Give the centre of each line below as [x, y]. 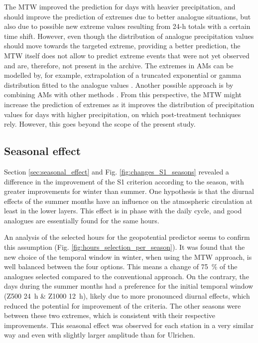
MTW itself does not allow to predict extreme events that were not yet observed [127, 55]
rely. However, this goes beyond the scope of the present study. [100, 124]
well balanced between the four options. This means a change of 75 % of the [121, 266]
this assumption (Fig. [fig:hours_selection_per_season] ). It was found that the [125, 247]
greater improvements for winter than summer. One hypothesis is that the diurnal [129, 191]
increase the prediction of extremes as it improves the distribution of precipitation [129, 104]
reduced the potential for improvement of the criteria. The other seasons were [123, 305]
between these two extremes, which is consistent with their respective [110, 315]
